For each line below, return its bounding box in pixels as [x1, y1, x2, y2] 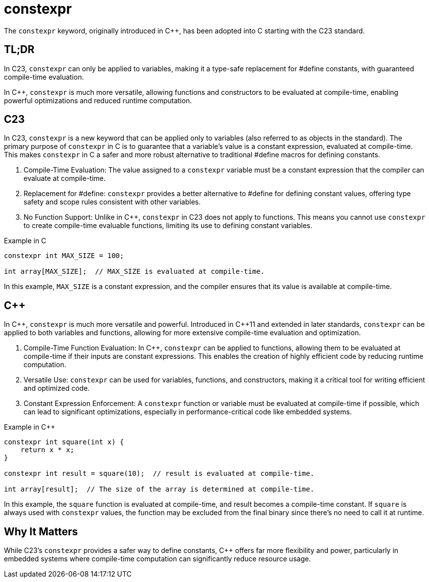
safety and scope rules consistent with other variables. [24, 198, 201, 206]
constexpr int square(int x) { [4, 438, 124, 446]
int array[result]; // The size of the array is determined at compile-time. [4, 485, 315, 494]
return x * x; [20, 446, 75, 454]
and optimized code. [24, 384, 90, 393]
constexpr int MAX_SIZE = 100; [4, 252, 124, 260]
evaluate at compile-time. [24, 174, 106, 183]
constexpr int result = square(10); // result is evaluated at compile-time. [4, 469, 315, 478]
